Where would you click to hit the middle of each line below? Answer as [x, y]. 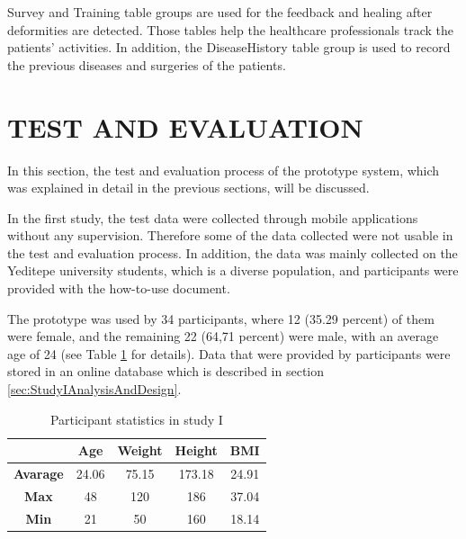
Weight [140, 450]
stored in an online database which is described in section [166, 371]
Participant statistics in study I [136, 419]
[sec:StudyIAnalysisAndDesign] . [94, 389]
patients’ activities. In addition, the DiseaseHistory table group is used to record [229, 47]
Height [196, 450]
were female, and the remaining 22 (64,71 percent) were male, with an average [223, 336]
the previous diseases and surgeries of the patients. [147, 64]
